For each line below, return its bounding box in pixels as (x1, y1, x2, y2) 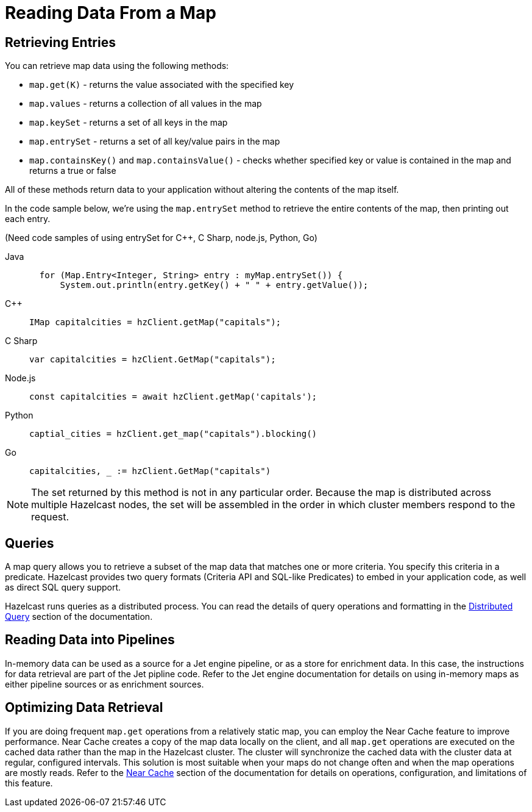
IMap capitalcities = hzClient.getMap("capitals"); (29, 317, 282, 328)
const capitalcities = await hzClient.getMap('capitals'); (29, 392, 317, 402)
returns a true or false (29, 165, 116, 176)
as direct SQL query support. (5, 582, 121, 593)
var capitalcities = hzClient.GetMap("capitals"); (29, 354, 276, 365)
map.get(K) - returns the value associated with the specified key (29, 79, 294, 90)
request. (31, 511, 69, 523)
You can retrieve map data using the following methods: (5, 60, 229, 71)
